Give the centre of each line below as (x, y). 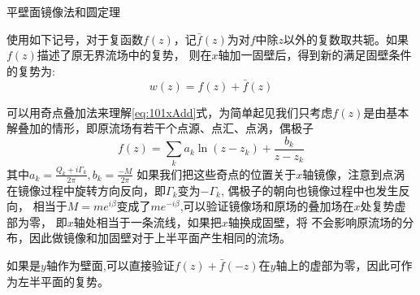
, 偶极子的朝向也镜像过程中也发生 (310, 190)
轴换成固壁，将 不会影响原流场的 (315, 221)
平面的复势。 (74, 281)
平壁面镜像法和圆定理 (63, 11)
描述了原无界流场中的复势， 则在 (124, 55)
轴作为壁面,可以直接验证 (110, 265)
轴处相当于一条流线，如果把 (147, 221)
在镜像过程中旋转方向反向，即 (86, 190)
